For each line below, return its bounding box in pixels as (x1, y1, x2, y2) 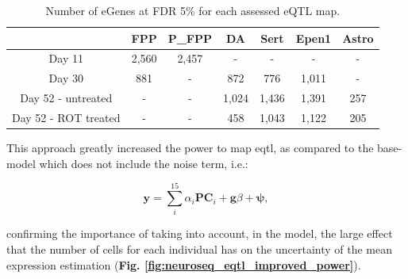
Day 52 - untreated (20, 90, 113, 106)
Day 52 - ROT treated (12, 109, 121, 125)
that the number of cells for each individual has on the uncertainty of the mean (6, 240, 393, 257)
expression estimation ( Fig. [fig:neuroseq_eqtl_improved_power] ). (6, 256, 361, 273)
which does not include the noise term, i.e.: (39, 155, 248, 171)
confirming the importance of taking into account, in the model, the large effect (6, 225, 393, 242)
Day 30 (48, 70, 83, 86)
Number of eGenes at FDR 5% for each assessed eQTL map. (45, 2, 341, 18)
